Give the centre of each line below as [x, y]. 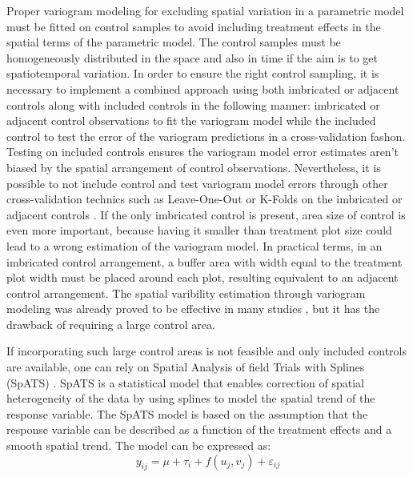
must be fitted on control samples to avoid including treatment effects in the [194, 26]
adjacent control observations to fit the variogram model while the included [191, 120]
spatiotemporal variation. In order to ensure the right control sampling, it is [193, 73]
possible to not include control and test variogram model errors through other [197, 183]
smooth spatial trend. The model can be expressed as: [139, 445]
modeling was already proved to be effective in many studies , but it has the [193, 309]
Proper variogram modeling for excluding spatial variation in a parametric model [205, 10]
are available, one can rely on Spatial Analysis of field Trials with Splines [186, 367]
